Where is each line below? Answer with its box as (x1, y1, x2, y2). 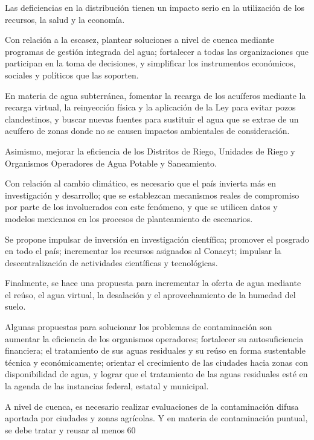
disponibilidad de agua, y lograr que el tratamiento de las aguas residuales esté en (5, 368, 308, 380)
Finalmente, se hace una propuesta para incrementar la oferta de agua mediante (5, 276, 301, 289)
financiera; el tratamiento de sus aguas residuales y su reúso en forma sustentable (5, 344, 306, 357)
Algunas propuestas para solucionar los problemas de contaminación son (5, 320, 272, 333)
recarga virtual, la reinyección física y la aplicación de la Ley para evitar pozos (5, 101, 296, 113)
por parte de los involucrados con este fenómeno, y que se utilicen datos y (5, 200, 278, 213)
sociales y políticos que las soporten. (5, 68, 139, 81)
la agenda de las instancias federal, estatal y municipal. (5, 380, 209, 392)
